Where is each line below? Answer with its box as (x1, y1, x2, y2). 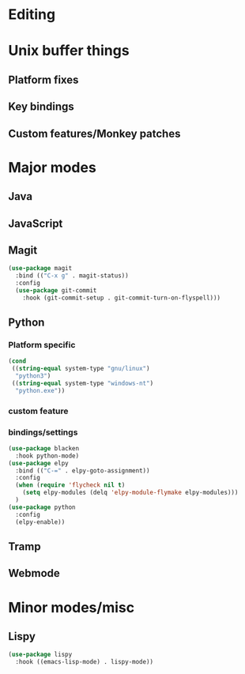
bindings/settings (8, 427, 78, 438)
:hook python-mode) (15, 452, 80, 460)
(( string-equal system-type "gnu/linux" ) (11, 365, 150, 373)
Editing (8, 6, 56, 24)
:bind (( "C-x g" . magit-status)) (15, 272, 129, 280)
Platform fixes (8, 73, 79, 86)
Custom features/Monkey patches (8, 126, 181, 140)
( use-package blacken (8, 444, 80, 452)
